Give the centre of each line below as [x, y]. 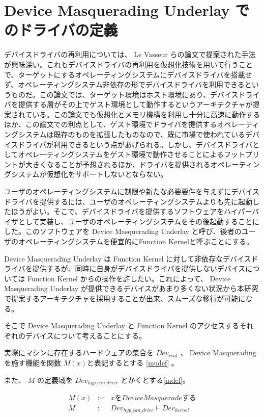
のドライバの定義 [61, 30]
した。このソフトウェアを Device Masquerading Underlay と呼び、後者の [123, 231]
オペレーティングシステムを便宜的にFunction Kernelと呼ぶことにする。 [136, 241]
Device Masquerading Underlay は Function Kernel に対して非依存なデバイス [128, 258]
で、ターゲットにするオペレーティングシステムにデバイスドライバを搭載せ [128, 74]
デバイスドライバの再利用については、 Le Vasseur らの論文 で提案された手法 [130, 54]
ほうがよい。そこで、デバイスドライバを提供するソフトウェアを [118, 211]
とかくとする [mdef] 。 [155, 380]
